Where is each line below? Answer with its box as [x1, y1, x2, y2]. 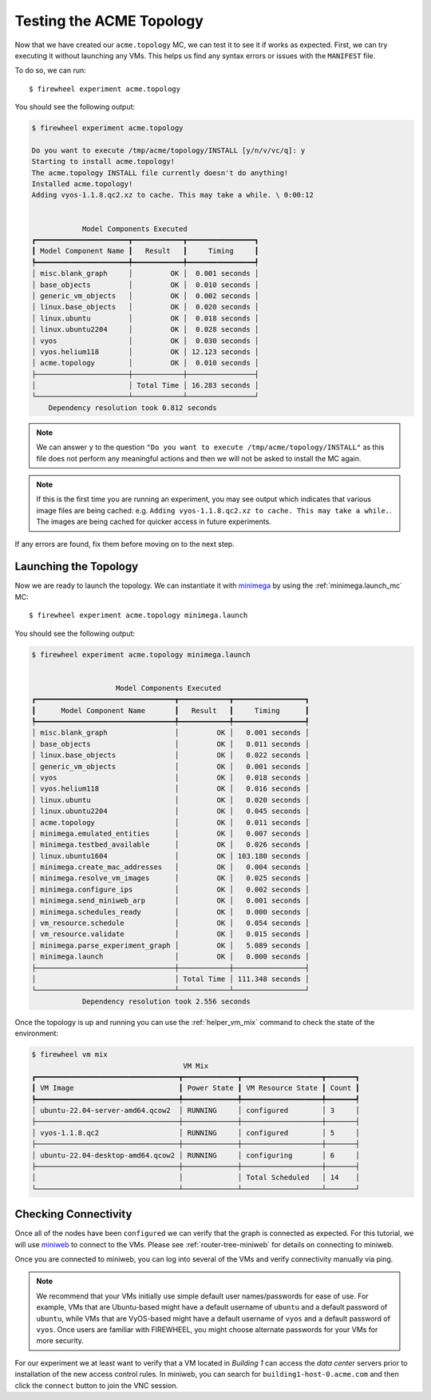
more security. [36, 1336, 84, 1346]
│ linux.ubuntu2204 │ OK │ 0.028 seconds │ [31, 325, 259, 334]
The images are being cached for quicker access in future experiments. [36, 517, 271, 527]
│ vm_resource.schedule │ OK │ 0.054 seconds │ [31, 919, 310, 927]
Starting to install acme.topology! [31, 157, 176, 166]
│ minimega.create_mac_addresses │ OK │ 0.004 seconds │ [31, 863, 310, 872]
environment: [14, 1028, 59, 1039]
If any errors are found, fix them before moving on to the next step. [14, 539, 235, 548]
